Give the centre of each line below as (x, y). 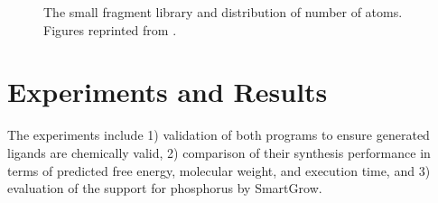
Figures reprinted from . (110, 29)
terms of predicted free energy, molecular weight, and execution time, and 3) (219, 170)
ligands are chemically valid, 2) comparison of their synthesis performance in (219, 152)
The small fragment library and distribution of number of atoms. (223, 12)
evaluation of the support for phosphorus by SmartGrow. (165, 188)
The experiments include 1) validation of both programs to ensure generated (219, 135)
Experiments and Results (168, 92)
